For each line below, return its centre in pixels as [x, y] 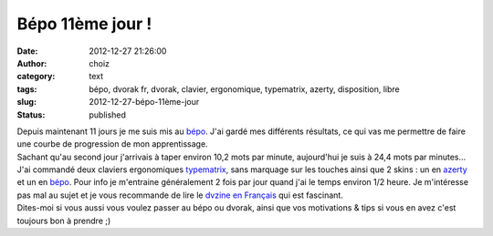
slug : [26, 102]
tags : [27, 89]
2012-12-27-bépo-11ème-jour [144, 102]
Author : [32, 63]
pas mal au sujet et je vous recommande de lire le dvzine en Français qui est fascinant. [180, 195]
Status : [31, 115]
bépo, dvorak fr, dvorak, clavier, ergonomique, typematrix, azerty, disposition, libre [245, 89]
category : [36, 77]
